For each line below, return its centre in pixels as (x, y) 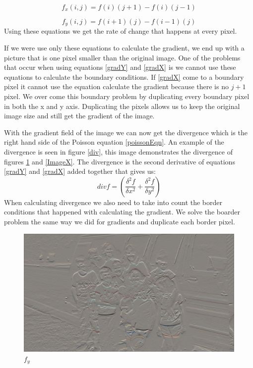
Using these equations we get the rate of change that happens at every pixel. (121, 31)
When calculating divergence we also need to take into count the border (113, 202)
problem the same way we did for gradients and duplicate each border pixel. (120, 221)
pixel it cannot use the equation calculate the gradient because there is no (116, 86)
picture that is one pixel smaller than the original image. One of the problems (122, 57)
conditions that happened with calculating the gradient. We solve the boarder (122, 212)
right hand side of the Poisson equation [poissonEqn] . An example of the (114, 142)
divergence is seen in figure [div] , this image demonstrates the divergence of (118, 151)
